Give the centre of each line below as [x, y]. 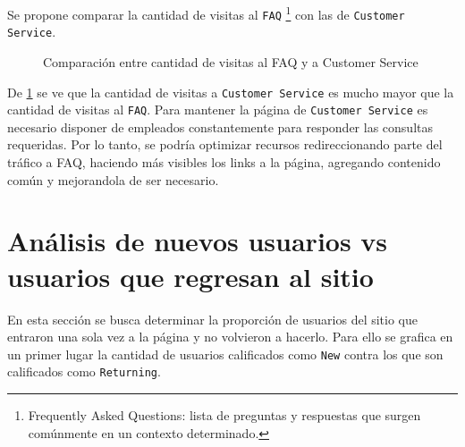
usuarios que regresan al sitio [190, 276]
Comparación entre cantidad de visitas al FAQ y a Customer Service [231, 61]
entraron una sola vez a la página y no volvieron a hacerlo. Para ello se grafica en [230, 337]
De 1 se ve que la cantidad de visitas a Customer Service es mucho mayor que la [231, 92]
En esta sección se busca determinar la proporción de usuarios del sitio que [213, 319]
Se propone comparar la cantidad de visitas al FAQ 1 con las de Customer [206, 13]
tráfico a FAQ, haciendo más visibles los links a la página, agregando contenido [224, 162]
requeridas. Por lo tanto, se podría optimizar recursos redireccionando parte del [225, 144]
